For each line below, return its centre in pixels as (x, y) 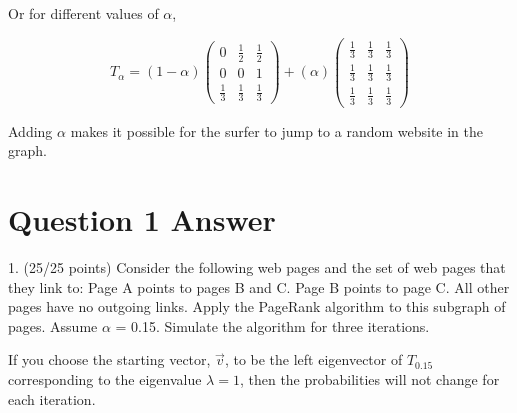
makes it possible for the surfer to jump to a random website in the (277, 130)
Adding (30, 130)
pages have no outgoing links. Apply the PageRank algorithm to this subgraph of (257, 306)
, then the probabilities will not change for (369, 379)
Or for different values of (83, 13)
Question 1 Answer (142, 219)
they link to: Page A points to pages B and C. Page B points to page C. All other (259, 286)
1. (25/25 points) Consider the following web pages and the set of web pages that (257, 267)
